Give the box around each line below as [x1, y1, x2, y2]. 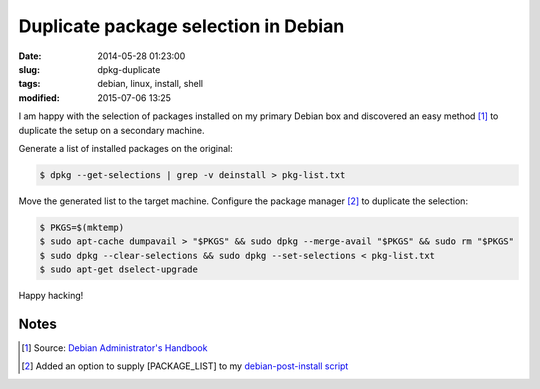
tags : [18, 78, 41, 90]
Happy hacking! [18, 290, 84, 301]
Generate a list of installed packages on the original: [18, 142, 234, 154]
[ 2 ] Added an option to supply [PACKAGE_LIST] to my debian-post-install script [21, 360, 349, 372]
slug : [18, 63, 40, 75]
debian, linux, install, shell [97, 78, 204, 90]
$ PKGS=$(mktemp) [39, 221, 125, 233]
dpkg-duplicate [97, 63, 161, 75]
